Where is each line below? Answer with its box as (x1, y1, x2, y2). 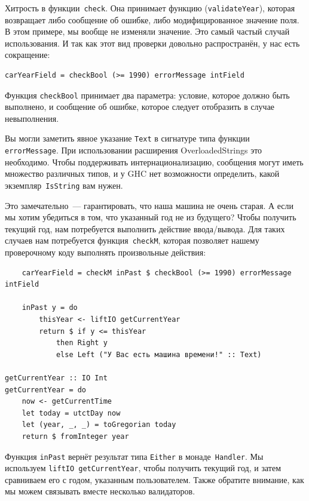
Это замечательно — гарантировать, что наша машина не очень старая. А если (5, 199, 294, 211)
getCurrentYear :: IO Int (5, 374, 108, 382)
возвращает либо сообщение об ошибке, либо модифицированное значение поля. (5, 13, 299, 26)
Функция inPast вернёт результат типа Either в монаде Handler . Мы (5, 450, 264, 462)
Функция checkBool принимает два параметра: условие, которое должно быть (5, 88, 290, 101)
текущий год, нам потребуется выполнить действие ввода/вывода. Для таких (5, 222, 285, 235)
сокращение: (5, 48, 50, 61)
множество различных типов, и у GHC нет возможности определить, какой (5, 167, 280, 180)
